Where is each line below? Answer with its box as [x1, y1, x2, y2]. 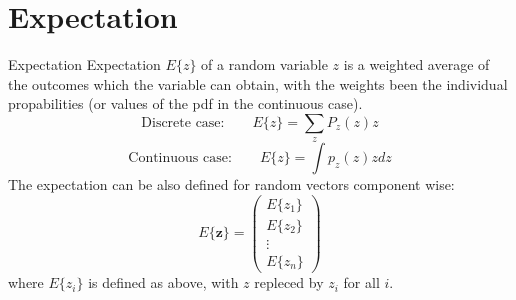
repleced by [254, 272, 324, 293]
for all [343, 272, 380, 293]
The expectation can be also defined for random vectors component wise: [8, 174, 455, 195]
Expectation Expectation [8, 54, 161, 75]
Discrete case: [141, 115, 225, 130]
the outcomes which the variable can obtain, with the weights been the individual [8, 73, 508, 94]
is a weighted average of [343, 54, 490, 75]
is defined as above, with [88, 272, 239, 293]
